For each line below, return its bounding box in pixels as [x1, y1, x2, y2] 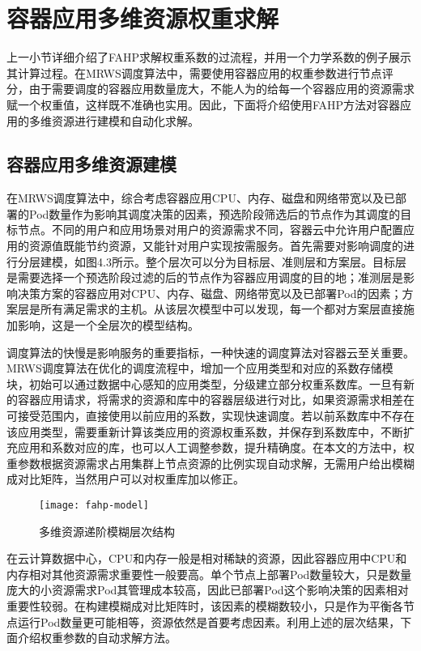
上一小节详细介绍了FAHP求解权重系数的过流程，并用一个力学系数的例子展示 [6, 49, 412, 66]
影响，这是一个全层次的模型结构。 [17, 317, 199, 334]
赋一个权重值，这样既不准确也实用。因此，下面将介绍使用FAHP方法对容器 [6, 96, 401, 113]
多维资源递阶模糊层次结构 [39, 522, 175, 539]
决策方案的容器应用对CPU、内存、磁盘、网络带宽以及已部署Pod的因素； [17, 284, 402, 301]
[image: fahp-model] [39, 499, 150, 511]
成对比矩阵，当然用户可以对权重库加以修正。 [6, 470, 245, 487]
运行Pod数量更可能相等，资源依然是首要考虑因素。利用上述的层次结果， [17, 613, 401, 630]
